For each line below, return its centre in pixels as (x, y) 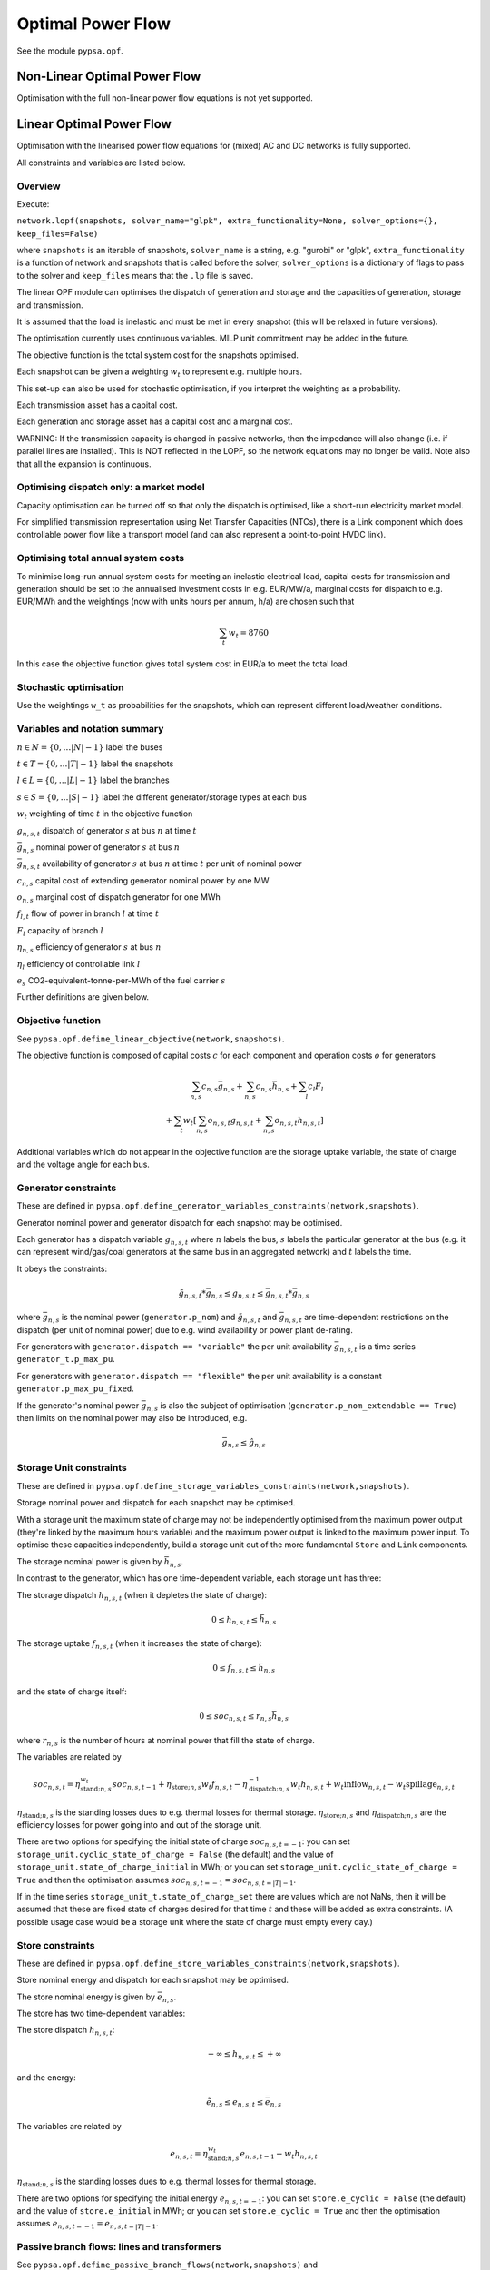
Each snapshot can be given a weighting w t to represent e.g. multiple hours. (160, 372)
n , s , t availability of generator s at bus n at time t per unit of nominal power (162, 865)
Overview (39, 186)
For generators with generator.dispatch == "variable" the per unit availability (175, 1347)
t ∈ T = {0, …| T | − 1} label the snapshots (95, 764)
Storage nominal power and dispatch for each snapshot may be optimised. (156, 1503)
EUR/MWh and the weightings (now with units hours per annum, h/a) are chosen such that (186, 602)
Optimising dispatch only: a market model (111, 488)
